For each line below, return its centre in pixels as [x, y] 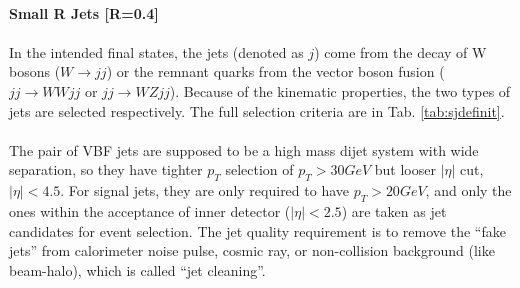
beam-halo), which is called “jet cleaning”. [137, 269]
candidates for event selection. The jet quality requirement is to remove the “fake [257, 230]
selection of [259, 169]
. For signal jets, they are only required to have [204, 190]
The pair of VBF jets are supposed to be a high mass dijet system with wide [244, 149]
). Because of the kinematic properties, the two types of [340, 90]
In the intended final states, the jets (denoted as [156, 51]
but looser [405, 169]
